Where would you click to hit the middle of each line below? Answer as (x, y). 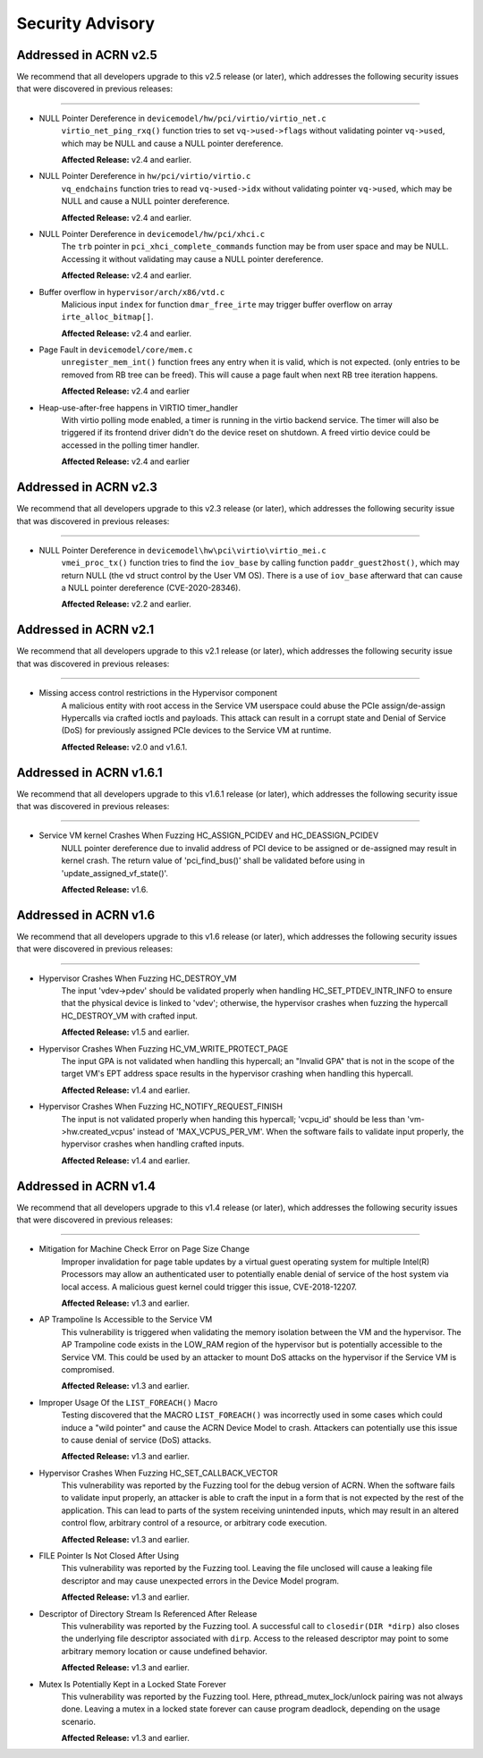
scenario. (78, 1721)
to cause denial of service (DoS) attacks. (136, 1440)
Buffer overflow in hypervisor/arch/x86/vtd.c (132, 292)
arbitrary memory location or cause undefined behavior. (164, 1651)
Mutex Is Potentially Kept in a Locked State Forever (133, 1684)
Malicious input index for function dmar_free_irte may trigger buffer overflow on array (227, 304)
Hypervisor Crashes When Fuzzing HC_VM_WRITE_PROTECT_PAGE (164, 1048)
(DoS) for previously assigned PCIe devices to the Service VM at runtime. (196, 731)
